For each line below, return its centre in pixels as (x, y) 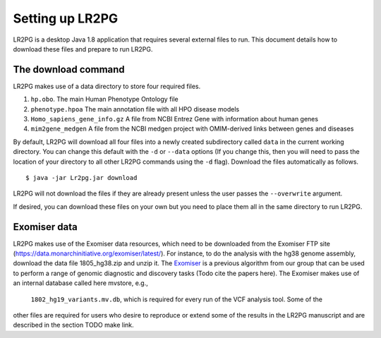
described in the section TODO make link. (73, 325)
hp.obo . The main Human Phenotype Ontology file (105, 99)
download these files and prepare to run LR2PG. (83, 49)
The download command (69, 70)
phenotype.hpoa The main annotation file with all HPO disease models (135, 109)
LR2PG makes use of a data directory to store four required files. (107, 86)
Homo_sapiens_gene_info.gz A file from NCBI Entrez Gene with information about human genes (175, 119)
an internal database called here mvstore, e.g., (80, 283)
